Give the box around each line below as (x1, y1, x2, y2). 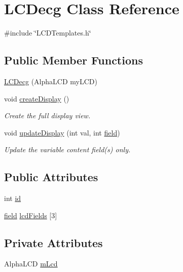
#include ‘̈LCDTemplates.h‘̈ (4, 27, 91, 38)
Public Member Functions (4, 52, 143, 68)
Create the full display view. (4, 110, 91, 121)
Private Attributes (4, 234, 103, 250)
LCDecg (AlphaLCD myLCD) (4, 76, 97, 86)
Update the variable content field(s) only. (4, 144, 131, 155)
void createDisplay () (4, 93, 69, 104)
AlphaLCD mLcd (4, 258, 58, 269)
